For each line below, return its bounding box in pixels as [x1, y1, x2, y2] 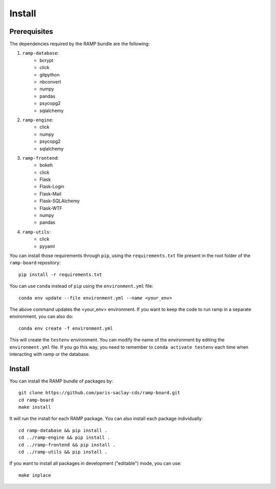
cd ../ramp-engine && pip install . [18, 435, 110, 440]
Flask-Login [39, 183, 64, 189]
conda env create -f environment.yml [18, 325, 113, 331]
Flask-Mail [39, 190, 61, 197]
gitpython [39, 72, 60, 78]
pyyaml [39, 243, 55, 249]
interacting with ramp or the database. [9, 351, 90, 357]
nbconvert [39, 79, 61, 85]
